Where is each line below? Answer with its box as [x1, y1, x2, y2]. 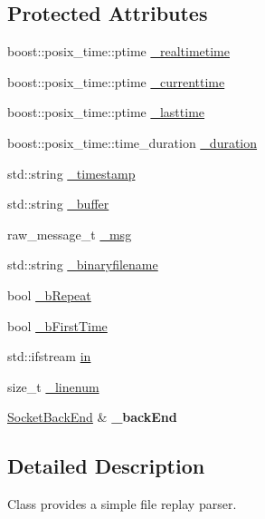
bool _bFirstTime [7, 316, 108, 335]
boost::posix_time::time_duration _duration [7, 132, 258, 152]
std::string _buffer [7, 194, 109, 213]
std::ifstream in [7, 347, 91, 366]
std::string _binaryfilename [7, 255, 158, 274]
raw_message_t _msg [7, 224, 132, 243]
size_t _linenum [7, 377, 99, 396]
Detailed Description [7, 452, 205, 480]
